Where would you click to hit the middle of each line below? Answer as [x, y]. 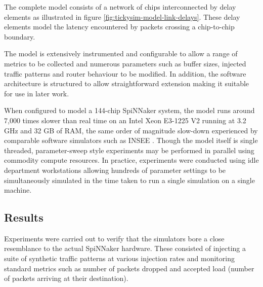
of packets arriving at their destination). [66, 278]
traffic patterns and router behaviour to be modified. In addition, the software [125, 73]
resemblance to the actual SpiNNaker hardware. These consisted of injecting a [125, 248]
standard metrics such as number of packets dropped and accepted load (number [129, 268]
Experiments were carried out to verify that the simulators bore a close [114, 238]
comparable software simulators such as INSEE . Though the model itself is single [131, 140]
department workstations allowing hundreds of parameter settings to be [115, 170]
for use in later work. [37, 93]
